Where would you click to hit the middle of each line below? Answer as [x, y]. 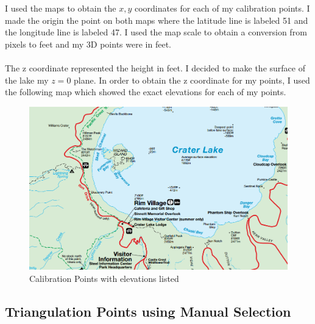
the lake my [27, 80]
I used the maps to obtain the [61, 8]
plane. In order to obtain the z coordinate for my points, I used [192, 80]
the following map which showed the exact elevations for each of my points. [146, 92]
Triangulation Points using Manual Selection [148, 311]
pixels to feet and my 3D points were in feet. [88, 44]
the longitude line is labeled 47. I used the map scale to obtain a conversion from [156, 32]
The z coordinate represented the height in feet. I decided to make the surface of [155, 67]
